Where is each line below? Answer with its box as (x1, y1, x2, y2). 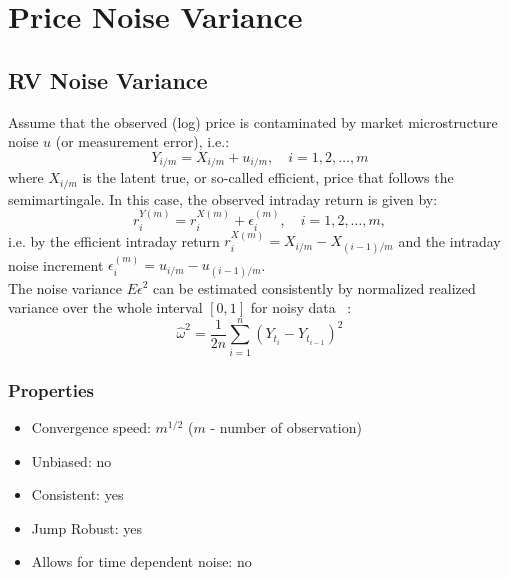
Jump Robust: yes (31, 517, 143, 538)
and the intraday (398, 230, 501, 251)
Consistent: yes (31, 484, 124, 505)
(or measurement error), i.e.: (55, 131, 230, 152)
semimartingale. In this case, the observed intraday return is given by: (8, 188, 438, 209)
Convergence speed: (31, 417, 151, 438)
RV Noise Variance (8, 64, 208, 95)
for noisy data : (250, 297, 352, 318)
